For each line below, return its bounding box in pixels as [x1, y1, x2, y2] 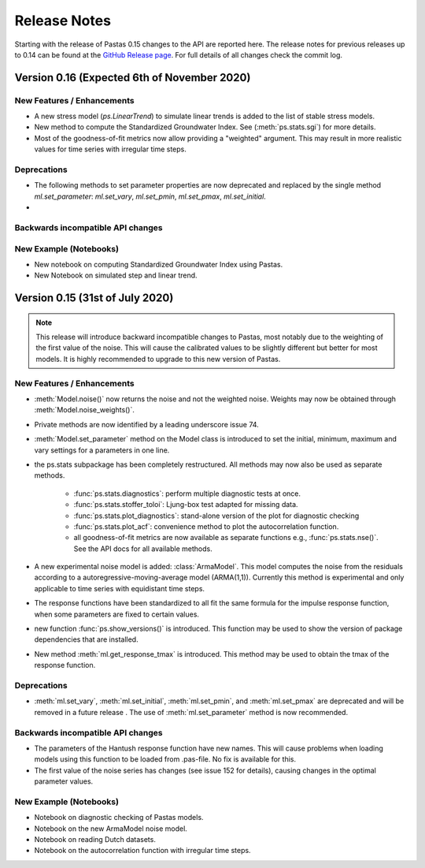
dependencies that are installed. [34, 635, 139, 644]
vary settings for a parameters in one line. [34, 445, 170, 455]
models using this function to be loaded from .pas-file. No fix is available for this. [34, 754, 297, 764]
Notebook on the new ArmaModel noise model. [34, 824, 188, 833]
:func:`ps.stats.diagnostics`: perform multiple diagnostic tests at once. [73, 489, 301, 498]
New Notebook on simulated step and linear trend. [34, 270, 198, 280]
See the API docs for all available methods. [73, 544, 213, 553]
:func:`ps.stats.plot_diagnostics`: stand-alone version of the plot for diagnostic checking [73, 511, 360, 520]
